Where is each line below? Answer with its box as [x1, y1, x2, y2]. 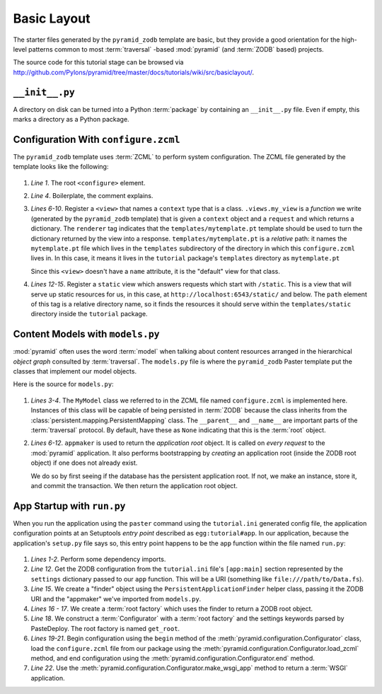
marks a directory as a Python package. [13, 115, 130, 124]
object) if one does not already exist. [30, 458, 138, 467]
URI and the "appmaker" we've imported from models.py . [30, 594, 202, 603]
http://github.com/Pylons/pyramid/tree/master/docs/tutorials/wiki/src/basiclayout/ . [13, 68, 255, 76]
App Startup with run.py [13, 499, 126, 512]
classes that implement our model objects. [13, 367, 137, 376]
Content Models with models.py [13, 328, 160, 340]
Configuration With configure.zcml [13, 133, 180, 145]
